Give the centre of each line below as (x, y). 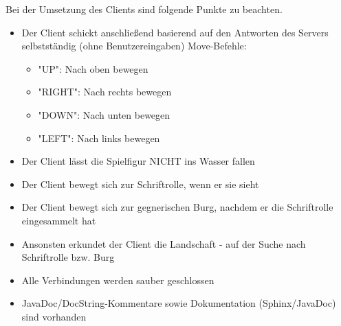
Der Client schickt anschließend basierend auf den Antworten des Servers (175, 32)
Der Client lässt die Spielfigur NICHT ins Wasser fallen (138, 161)
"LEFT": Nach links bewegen (99, 138)
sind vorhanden (54, 316)
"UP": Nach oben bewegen (93, 68)
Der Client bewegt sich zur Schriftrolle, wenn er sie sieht (140, 184)
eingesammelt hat (59, 220)
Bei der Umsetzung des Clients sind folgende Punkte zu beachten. (144, 9)
